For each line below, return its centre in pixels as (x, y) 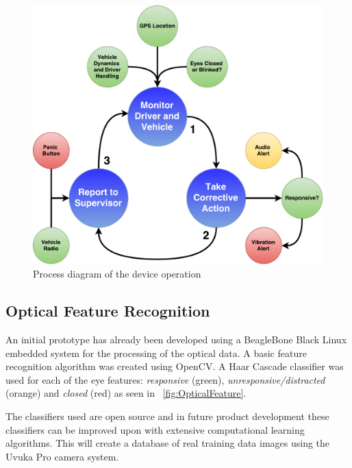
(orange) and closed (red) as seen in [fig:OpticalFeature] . (126, 393)
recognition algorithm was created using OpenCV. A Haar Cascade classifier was (175, 366)
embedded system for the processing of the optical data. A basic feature (156, 353)
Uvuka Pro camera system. (62, 456)
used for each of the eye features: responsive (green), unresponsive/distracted (165, 379)
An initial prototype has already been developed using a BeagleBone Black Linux (176, 340)
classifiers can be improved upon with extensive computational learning (155, 429)
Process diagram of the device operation (117, 274)
